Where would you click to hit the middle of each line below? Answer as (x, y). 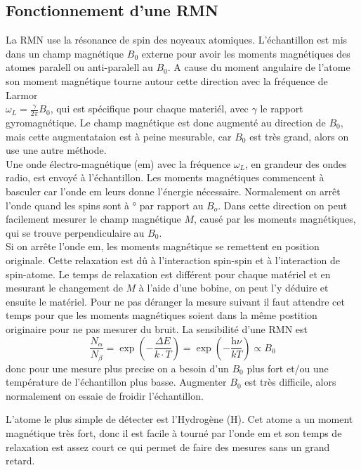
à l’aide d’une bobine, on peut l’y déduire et (234, 288)
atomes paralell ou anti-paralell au (79, 67)
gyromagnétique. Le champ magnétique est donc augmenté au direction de (166, 122)
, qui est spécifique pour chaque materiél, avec (149, 109)
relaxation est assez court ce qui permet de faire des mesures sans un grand (168, 446)
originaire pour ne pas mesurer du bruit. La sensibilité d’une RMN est (157, 328)
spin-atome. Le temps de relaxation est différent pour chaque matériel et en (168, 274)
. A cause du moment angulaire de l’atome (259, 67)
